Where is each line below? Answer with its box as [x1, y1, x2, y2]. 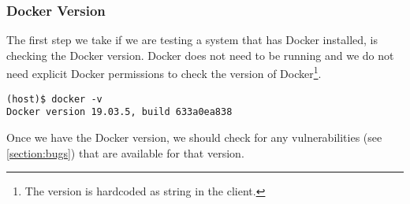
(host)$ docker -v [6, 93, 102, 105]
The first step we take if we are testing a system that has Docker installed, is [6, 32, 378, 48]
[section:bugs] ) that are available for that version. [6, 144, 244, 161]
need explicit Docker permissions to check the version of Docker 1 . [6, 63, 322, 82]
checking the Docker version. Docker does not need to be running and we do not [6, 46, 394, 63]
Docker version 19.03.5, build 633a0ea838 [6, 106, 233, 118]
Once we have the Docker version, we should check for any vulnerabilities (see [6, 128, 382, 145]
